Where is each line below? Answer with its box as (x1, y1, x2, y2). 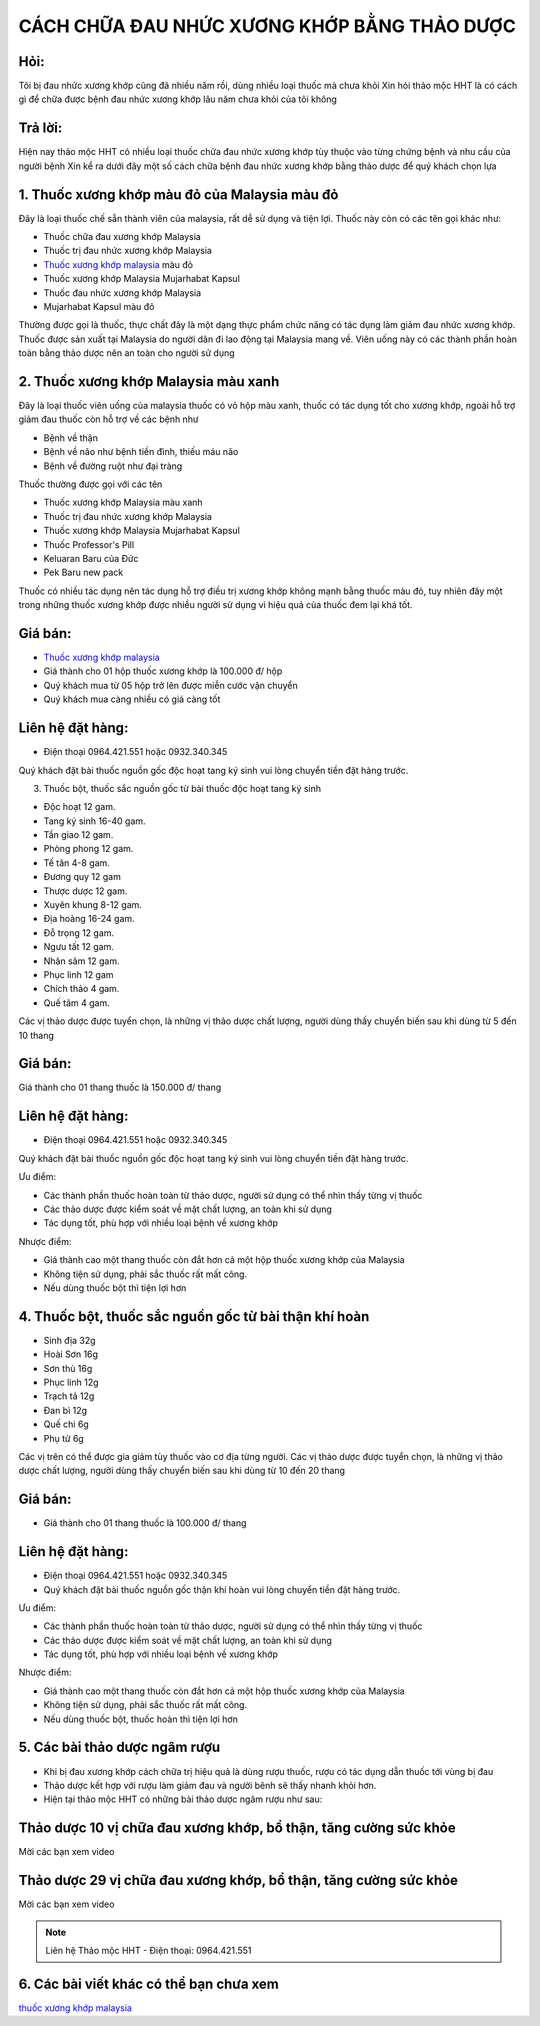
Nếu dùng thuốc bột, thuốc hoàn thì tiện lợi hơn (43, 1713, 239, 1725)
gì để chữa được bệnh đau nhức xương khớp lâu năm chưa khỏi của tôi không (18, 93, 337, 105)
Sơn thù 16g (43, 1362, 93, 1374)
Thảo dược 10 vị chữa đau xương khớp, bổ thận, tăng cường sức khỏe (18, 1820, 456, 1837)
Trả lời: (18, 120, 63, 137)
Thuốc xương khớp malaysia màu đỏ (43, 258, 194, 270)
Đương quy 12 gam (43, 871, 122, 883)
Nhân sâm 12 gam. (43, 955, 120, 967)
